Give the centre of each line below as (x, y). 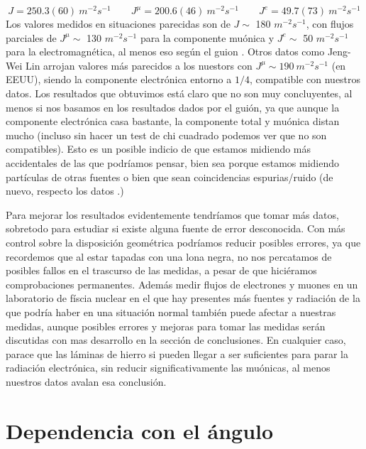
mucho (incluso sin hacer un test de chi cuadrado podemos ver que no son (166, 135)
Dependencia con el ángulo (140, 430)
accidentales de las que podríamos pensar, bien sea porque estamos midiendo (173, 163)
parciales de (31, 37)
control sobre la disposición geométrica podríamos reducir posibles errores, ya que (183, 242)
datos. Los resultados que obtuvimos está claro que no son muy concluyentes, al (179, 93)
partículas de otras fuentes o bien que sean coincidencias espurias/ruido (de (170, 177)
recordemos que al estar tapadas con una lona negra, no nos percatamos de (169, 256)
